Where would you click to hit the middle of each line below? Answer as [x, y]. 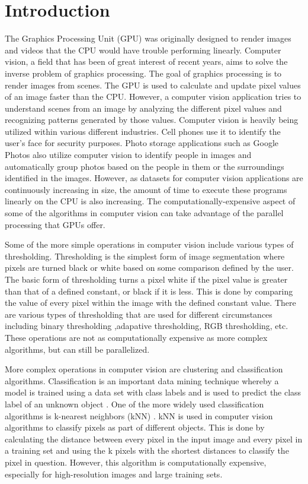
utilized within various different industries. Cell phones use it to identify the [143, 131]
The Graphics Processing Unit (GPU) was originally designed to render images [148, 38]
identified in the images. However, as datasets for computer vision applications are [154, 178]
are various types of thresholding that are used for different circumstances [139, 314]
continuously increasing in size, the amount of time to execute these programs [146, 189]
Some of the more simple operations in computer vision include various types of [149, 244]
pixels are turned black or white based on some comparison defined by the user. [149, 268]
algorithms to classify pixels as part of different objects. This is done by [135, 427]
